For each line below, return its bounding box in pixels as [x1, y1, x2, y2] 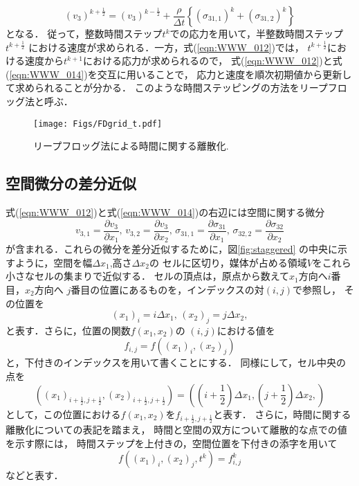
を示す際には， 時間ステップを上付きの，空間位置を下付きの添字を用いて [6, 435, 338, 450]
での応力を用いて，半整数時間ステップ [169, 26, 344, 40]
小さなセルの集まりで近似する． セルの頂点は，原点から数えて [6, 269, 289, 283]
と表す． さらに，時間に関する [213, 406, 351, 421]
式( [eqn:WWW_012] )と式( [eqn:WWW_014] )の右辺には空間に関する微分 [6, 205, 325, 219]
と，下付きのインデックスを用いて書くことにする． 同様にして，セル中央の [6, 355, 346, 370]
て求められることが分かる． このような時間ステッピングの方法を [6, 80, 300, 95]
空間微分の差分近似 [6, 172, 136, 194]
